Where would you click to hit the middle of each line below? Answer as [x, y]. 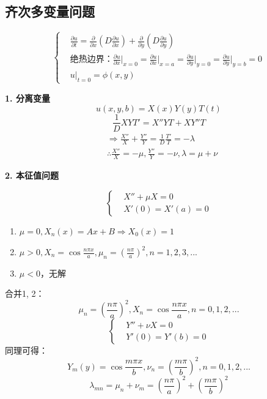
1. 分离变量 [27, 98]
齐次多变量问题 [50, 11]
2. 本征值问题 [32, 175]
